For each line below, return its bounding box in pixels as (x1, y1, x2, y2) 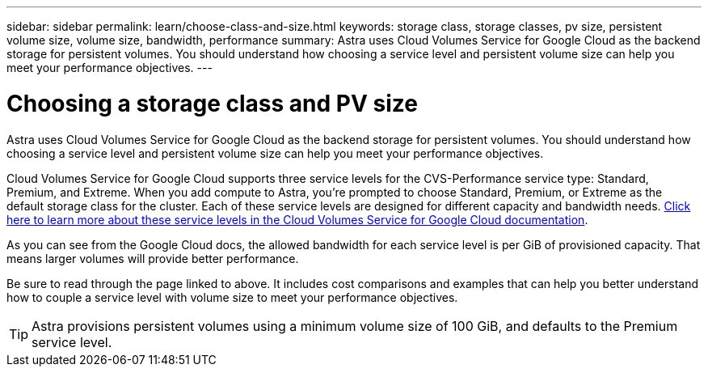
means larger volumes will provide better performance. (6, 251, 299, 265)
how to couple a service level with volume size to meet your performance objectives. (6, 290, 458, 304)
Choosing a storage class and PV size (6, 89, 418, 117)
